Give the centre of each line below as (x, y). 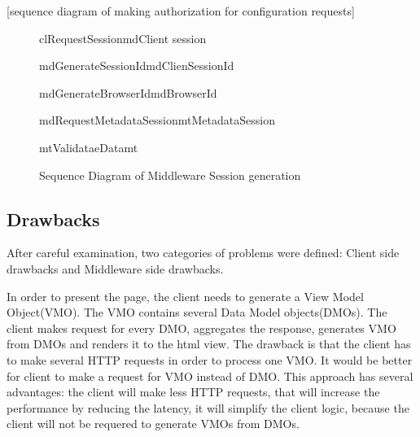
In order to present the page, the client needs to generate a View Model (185, 296)
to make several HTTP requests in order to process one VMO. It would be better (210, 359)
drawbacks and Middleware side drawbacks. (115, 268)
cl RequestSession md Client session (123, 38)
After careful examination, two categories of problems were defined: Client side (203, 253)
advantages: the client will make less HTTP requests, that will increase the (193, 392)
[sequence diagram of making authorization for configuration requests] (181, 11)
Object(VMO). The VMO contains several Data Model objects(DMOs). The (197, 312)
